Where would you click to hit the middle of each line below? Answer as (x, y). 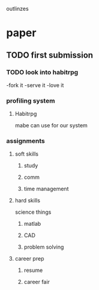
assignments (25, 141)
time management (46, 189)
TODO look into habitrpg (42, 72)
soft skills (27, 154)
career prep (29, 259)
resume (33, 270)
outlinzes (17, 9)
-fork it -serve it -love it (35, 85)
